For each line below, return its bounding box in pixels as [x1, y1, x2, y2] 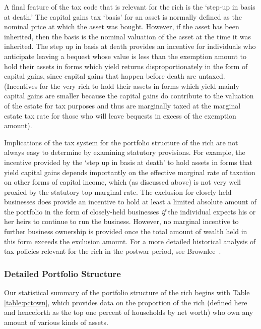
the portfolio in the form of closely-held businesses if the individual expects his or [4, 206, 256, 216]
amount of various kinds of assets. [4, 316, 108, 327]
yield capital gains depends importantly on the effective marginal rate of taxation [4, 167, 255, 177]
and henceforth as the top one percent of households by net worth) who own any [4, 307, 253, 317]
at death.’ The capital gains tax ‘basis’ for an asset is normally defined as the [4, 11, 242, 22]
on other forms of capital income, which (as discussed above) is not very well [4, 177, 241, 187]
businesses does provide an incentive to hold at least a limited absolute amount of [4, 196, 256, 207]
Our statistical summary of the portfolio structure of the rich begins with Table [4, 287, 250, 298]
